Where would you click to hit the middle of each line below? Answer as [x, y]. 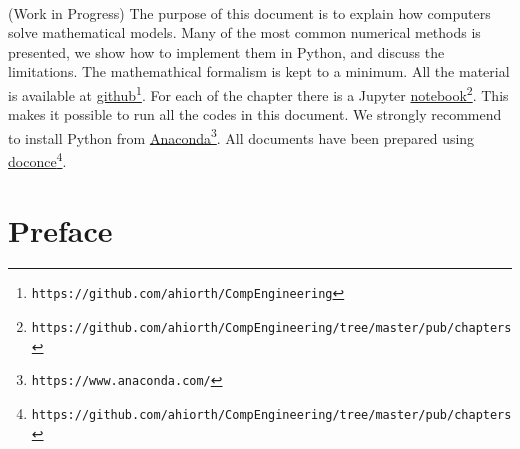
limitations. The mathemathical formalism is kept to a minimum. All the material [259, 71]
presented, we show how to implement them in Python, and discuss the [226, 51]
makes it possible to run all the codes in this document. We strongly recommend [255, 114]
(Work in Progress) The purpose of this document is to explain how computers [249, 12]
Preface [60, 229]
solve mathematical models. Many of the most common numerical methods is [244, 32]
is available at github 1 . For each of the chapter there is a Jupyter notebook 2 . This [258, 93]
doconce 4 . [37, 159]
